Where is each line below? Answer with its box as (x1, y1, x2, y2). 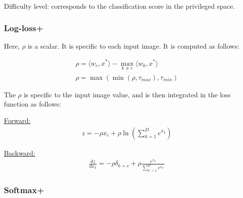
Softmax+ (4, 184, 44, 196)
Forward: (4, 115, 31, 125)
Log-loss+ (4, 21, 43, 34)
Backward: (4, 147, 36, 158)
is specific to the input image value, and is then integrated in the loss (23, 89, 231, 99)
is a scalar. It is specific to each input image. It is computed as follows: (27, 40, 240, 51)
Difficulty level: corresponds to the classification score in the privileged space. (4, 1, 235, 11)
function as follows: (4, 99, 61, 109)
